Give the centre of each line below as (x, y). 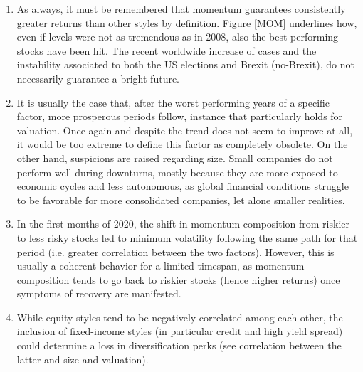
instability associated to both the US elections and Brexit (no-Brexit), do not (185, 64)
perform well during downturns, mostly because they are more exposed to (177, 172)
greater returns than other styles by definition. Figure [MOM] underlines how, (187, 22)
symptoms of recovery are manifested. (99, 293)
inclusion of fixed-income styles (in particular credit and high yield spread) (180, 331)
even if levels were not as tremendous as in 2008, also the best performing (178, 37)
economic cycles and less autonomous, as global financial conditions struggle (183, 186)
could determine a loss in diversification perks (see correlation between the (179, 345)
